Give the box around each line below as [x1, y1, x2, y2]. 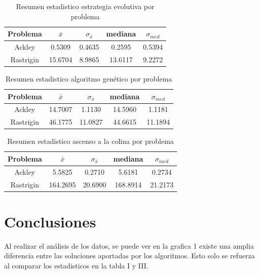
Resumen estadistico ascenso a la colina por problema [7, 136, 174, 146]
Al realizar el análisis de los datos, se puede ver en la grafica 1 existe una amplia [4, 240, 254, 251]
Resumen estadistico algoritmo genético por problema [5, 73, 172, 84]
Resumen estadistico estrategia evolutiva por [16, 1, 155, 11]
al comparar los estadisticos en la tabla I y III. [4, 260, 149, 271]
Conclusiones [4, 211, 96, 231]
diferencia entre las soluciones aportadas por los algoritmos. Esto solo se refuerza [4, 250, 255, 261]
